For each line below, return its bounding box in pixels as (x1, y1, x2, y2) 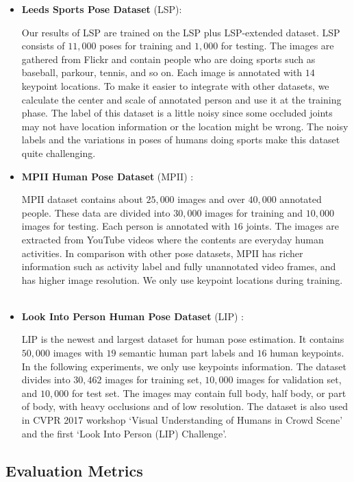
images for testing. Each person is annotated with (21, 219, 231, 233)
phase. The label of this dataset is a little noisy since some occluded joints (21, 106, 333, 120)
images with (53, 346, 103, 360)
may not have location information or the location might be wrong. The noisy (21, 119, 349, 133)
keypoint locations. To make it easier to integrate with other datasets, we (21, 78, 329, 93)
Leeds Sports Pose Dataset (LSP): (21, 2, 182, 16)
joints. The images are (246, 219, 339, 233)
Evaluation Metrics (5, 459, 143, 481)
